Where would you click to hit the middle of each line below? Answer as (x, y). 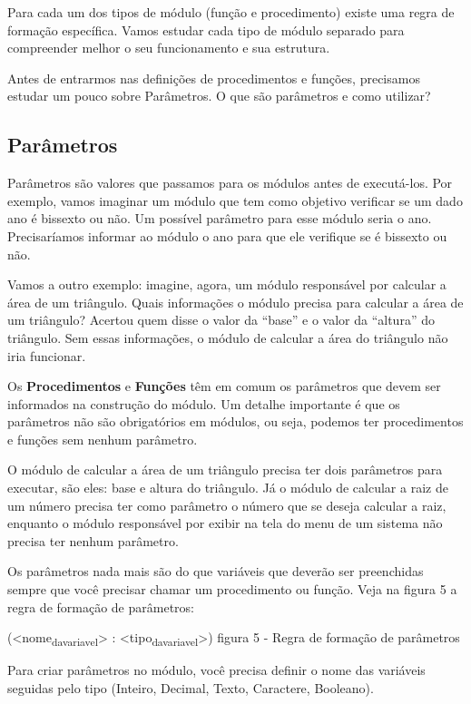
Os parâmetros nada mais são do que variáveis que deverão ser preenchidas (216, 571)
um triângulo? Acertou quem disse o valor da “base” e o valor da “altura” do (221, 320)
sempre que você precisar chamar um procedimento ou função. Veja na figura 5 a (232, 589)
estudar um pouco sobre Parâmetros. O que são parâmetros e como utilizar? (219, 96)
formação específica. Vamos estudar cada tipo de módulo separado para (206, 29)
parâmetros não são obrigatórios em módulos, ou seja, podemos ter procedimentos (235, 421)
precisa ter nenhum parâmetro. (93, 540)
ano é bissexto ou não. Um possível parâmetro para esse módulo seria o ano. (220, 218)
